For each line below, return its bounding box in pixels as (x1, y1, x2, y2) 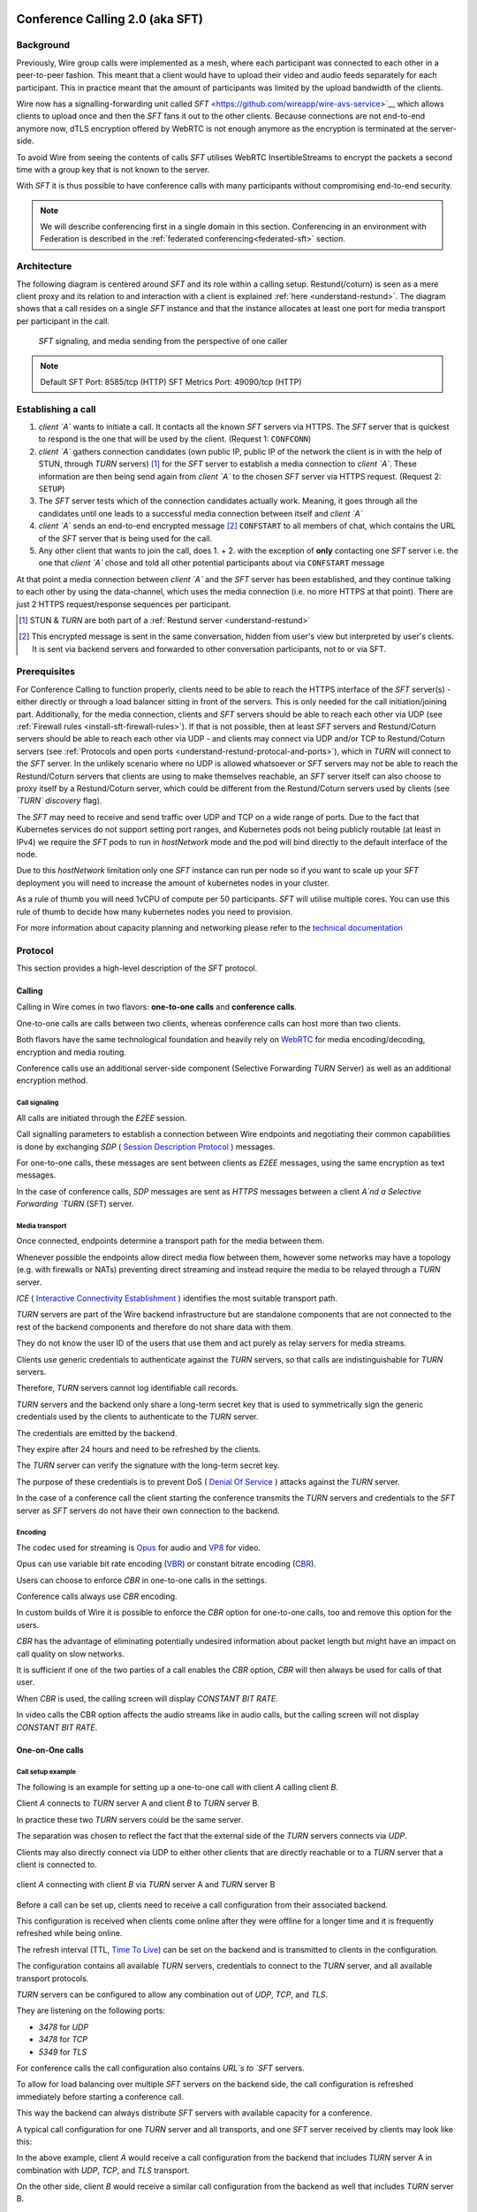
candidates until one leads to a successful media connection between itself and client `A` (38, 508, 363, 518)
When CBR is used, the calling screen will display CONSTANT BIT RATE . (16, 1693, 278, 1703)
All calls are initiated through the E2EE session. (16, 1112, 187, 1123)
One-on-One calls (16, 1744, 84, 1755)
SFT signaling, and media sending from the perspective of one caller (38, 336, 288, 347)
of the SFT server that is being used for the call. (38, 533, 213, 543)
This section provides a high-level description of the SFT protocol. (16, 963, 258, 973)
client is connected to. (16, 1859, 97, 1870)
